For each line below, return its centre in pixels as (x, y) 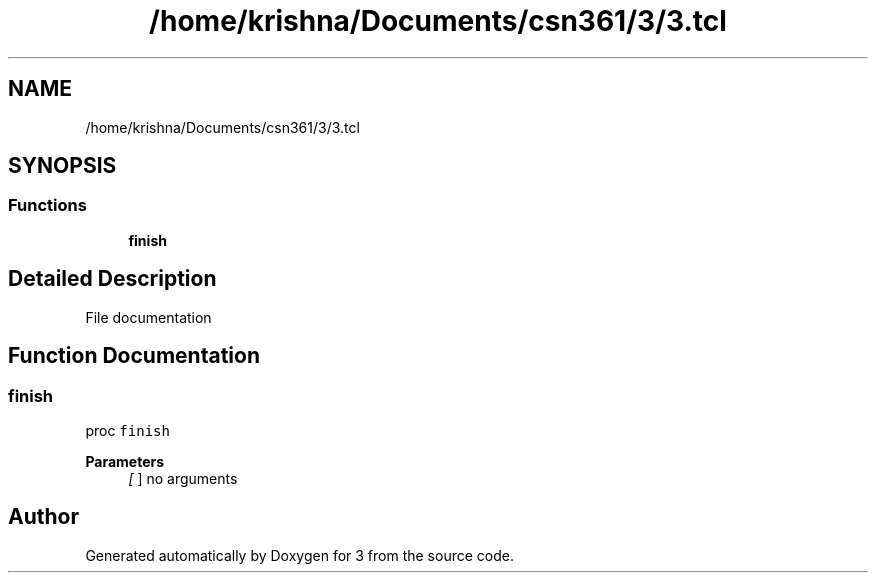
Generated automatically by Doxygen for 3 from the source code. (299, 555)
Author (43, 517)
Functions (47, 205)
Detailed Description (112, 279)
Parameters (125, 461)
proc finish (127, 430)
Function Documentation (134, 356)
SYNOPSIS (62, 166)
